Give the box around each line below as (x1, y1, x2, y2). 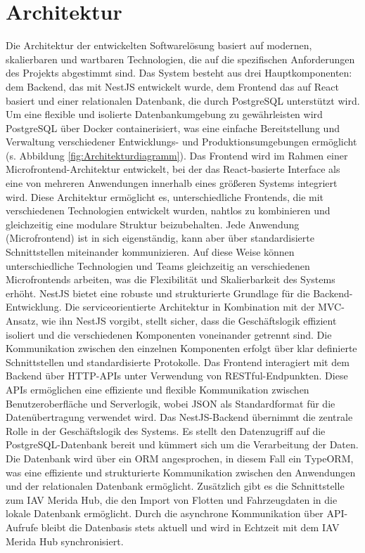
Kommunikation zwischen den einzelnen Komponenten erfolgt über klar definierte (6, 341, 357, 356)
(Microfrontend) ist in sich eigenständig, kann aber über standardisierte (6, 230, 314, 245)
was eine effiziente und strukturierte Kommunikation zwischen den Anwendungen (6, 464, 356, 479)
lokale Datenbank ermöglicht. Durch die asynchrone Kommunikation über (6, 506, 324, 521)
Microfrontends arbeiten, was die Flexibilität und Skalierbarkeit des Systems (6, 272, 335, 287)
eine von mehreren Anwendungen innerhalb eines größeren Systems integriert (6, 176, 338, 190)
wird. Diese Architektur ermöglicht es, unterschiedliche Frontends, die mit (6, 189, 324, 204)
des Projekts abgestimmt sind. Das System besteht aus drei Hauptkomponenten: (6, 65, 352, 80)
